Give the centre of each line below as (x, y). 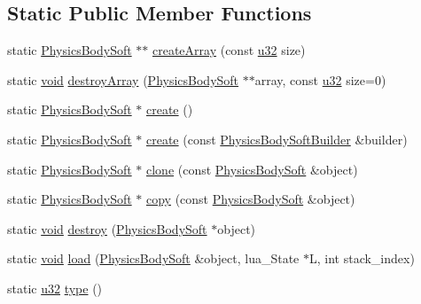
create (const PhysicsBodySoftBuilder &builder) (277, 139)
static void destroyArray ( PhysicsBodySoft (123, 79)
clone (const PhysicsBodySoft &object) (252, 169)
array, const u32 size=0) (320, 79)
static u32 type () (55, 288)
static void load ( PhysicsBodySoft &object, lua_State (153, 258)
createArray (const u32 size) (229, 50)
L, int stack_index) (362, 258)
